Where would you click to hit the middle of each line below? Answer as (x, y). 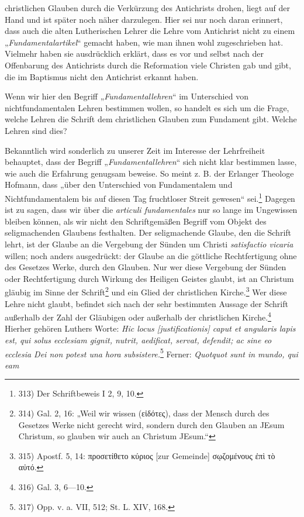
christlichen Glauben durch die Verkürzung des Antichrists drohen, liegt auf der (148, 8)
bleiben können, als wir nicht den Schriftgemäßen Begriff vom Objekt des (136, 221)
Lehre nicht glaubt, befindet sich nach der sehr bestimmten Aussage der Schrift (146, 303)
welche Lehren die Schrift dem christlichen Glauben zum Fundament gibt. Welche (151, 119)
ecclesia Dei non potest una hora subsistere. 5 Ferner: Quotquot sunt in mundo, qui (151, 353)
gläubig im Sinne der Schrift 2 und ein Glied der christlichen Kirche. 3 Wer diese (146, 291)
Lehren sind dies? (36, 130)
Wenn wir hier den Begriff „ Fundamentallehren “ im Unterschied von (127, 96)
